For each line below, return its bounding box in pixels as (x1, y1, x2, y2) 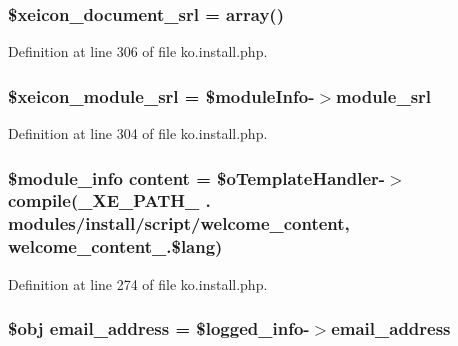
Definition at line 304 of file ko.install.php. (8, 123, 268, 144)
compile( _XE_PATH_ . (8, 188, 211, 213)
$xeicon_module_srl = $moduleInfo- (8, 83, 315, 108)
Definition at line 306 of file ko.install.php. (8, 41, 268, 62)
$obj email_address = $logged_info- (8, 316, 310, 341)
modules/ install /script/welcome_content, (8, 211, 350, 236)
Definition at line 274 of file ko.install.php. (8, 273, 268, 294)
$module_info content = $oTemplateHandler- (8, 165, 386, 190)
